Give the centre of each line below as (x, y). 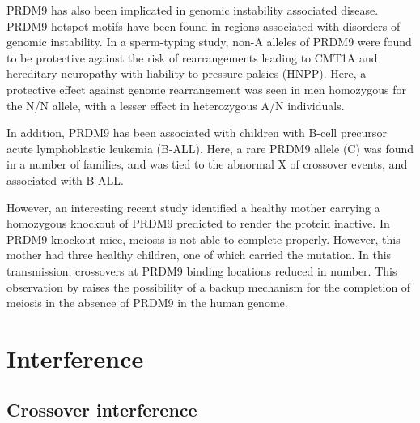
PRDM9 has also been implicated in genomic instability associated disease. (193, 10)
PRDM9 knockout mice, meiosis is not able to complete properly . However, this (204, 239)
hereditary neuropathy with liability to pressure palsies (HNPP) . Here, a (187, 73)
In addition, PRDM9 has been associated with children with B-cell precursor (197, 132)
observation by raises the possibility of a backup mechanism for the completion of (209, 286)
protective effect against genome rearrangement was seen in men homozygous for (206, 89)
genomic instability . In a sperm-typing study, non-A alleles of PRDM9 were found (209, 42)
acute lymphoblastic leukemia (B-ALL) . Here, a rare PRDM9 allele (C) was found (210, 148)
